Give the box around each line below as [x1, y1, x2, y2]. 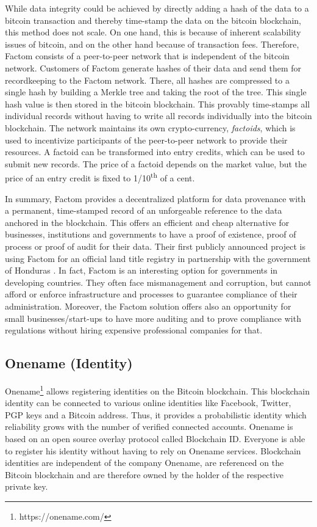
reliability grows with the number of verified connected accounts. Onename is [5, 420, 293, 433]
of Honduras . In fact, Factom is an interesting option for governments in [5, 264, 278, 277]
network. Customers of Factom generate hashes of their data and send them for [5, 61, 302, 74]
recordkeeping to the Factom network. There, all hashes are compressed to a [5, 73, 290, 86]
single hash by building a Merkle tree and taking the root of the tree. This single [5, 85, 307, 98]
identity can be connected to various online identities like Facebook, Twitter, [5, 396, 291, 409]
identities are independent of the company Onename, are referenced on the [5, 456, 284, 469]
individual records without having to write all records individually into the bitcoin [5, 109, 312, 122]
